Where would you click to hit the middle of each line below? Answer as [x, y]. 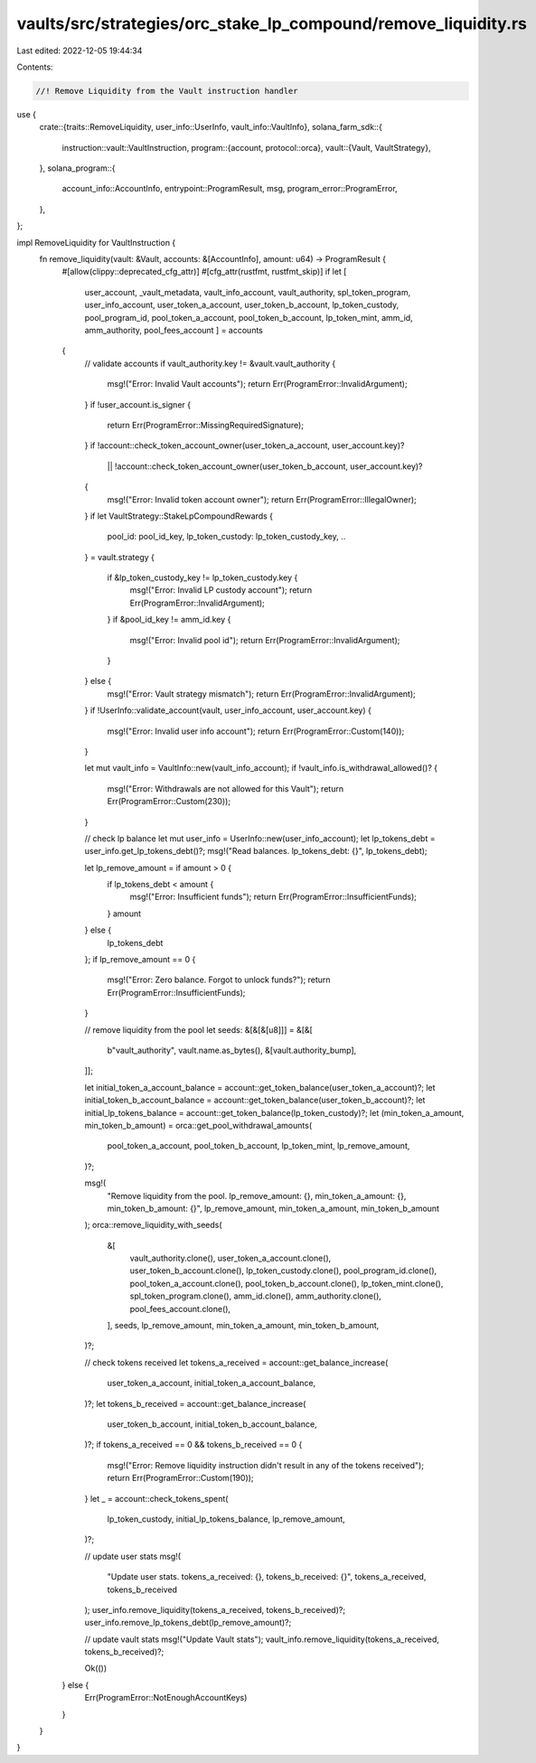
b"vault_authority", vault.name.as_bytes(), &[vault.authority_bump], [232, 1050]
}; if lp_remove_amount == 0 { [140, 960]
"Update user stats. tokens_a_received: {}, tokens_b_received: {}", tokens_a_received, [267, 1577]
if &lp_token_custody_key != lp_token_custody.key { [202, 577]
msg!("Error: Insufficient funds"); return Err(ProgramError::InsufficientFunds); [273, 897]
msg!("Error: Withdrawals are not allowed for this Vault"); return [225, 788]
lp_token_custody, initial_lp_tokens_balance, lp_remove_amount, [226, 1519]
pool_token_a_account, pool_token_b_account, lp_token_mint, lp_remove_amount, [259, 1146]
